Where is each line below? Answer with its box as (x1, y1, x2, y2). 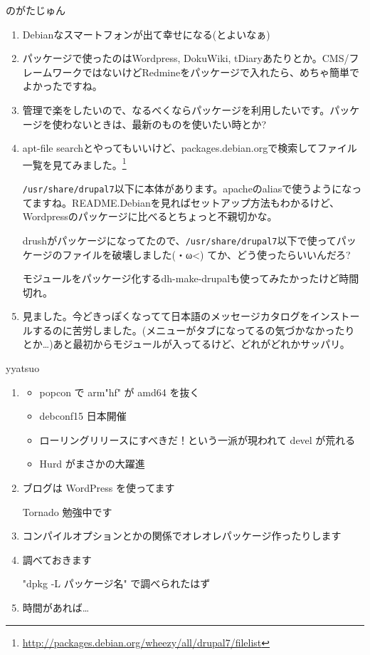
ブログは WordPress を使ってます (22, 480, 175, 495)
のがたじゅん (6, 3, 65, 17)
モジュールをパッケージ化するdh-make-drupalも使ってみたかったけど (22, 271, 339, 286)
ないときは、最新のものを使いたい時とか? (72, 116, 267, 131)
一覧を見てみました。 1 (22, 155, 127, 172)
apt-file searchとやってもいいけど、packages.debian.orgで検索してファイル (22, 140, 357, 155)
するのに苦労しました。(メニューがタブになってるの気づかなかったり (32, 322, 355, 337)
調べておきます (22, 552, 92, 567)
